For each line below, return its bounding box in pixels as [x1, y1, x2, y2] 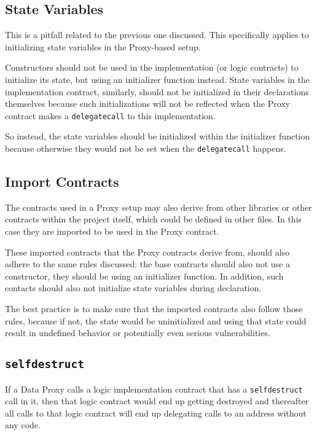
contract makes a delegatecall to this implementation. [5, 109, 216, 122]
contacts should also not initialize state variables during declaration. [5, 281, 262, 294]
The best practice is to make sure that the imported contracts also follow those [5, 302, 303, 315]
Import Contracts [5, 172, 119, 191]
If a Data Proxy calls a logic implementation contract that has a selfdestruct [5, 382, 303, 395]
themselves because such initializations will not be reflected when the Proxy [5, 97, 291, 110]
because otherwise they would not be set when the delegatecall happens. [5, 142, 286, 155]
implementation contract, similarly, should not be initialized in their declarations [5, 85, 309, 98]
